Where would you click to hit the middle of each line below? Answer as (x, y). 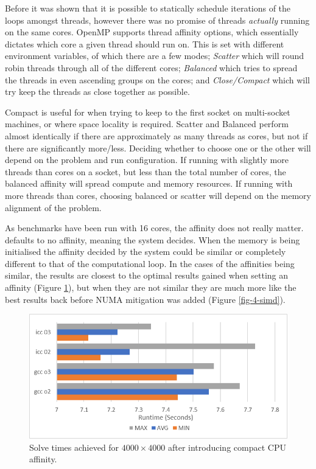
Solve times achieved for (74, 447)
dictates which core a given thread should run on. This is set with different (145, 43)
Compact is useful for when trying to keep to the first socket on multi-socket (148, 112)
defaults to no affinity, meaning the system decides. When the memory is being (153, 239)
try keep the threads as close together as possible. (97, 92)
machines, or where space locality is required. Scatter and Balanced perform (147, 124)
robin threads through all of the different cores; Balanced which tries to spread (151, 67)
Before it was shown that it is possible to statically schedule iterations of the (148, 8)
